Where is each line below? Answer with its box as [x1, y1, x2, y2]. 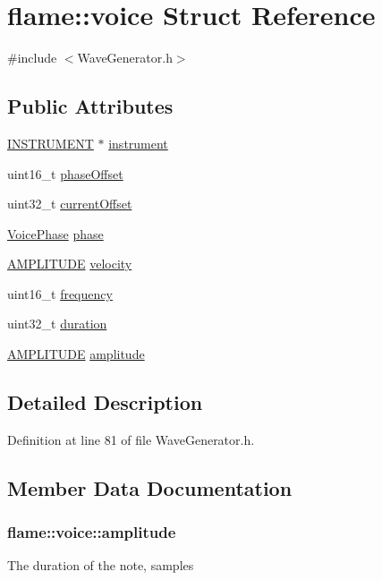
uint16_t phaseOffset [7, 164, 123, 183]
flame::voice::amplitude [7, 521, 176, 543]
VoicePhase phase [7, 224, 104, 243]
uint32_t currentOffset [7, 194, 132, 213]
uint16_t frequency [7, 284, 113, 303]
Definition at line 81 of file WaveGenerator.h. [7, 430, 255, 448]
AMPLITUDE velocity [7, 254, 132, 273]
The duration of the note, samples [7, 556, 194, 575]
